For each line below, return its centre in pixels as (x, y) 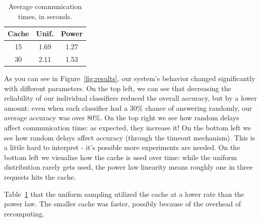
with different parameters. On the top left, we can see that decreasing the (118, 88)
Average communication (45, 6)
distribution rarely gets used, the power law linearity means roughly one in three (128, 167)
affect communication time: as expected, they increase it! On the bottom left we (128, 127)
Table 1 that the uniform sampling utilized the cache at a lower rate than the (124, 194)
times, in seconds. (45, 16)
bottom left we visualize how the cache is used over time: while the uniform (121, 157)
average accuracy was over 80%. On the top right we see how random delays (122, 118)
